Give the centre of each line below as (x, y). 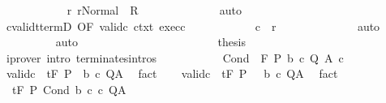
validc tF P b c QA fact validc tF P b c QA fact (172, 73)
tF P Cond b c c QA (69, 89)
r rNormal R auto (154, 10)
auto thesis (150, 42)
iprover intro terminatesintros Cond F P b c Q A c (175, 57)
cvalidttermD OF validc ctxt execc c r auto (193, 26)
